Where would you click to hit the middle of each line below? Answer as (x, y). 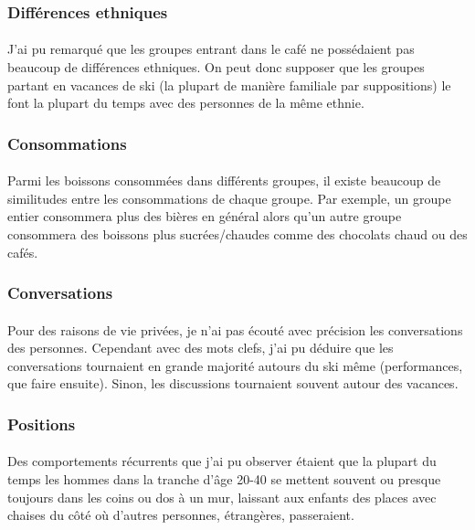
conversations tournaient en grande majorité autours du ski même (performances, (235, 365)
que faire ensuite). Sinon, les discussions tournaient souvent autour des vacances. (233, 383)
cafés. (23, 252)
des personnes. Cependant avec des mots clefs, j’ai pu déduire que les (201, 348)
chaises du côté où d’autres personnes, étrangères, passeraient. (181, 515)
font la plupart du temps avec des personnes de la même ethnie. (186, 103)
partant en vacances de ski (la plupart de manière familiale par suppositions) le (229, 85)
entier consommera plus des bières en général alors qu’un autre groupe (205, 216)
